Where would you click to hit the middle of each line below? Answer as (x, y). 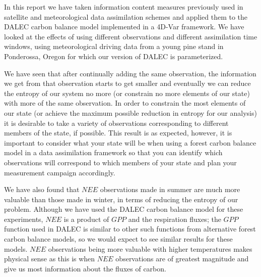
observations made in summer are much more (170, 189)
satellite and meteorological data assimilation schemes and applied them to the (126, 16)
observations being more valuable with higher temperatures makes (150, 248)
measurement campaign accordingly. (60, 172)
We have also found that (42, 189)
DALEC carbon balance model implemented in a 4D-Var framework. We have (124, 27)
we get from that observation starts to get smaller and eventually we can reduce (127, 83)
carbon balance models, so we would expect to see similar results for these (118, 239)
